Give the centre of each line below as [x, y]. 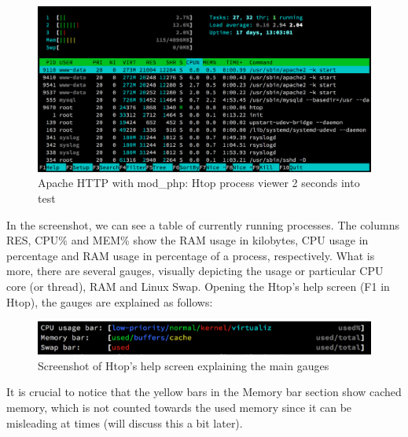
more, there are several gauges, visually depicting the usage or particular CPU [195, 271]
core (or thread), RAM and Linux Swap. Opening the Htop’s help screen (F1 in [198, 286]
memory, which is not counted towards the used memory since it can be [179, 407]
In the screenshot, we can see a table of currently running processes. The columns [203, 224]
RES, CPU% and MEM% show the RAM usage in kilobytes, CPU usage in [187, 240]
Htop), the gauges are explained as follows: [110, 301]
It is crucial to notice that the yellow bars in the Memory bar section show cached [204, 392]
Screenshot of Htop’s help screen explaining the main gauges [184, 365]
